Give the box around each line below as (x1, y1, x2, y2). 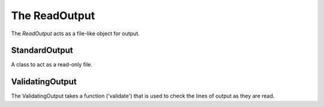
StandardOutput (11, 45, 73, 56)
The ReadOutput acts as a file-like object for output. (11, 30, 140, 37)
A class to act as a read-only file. (11, 61, 93, 68)
